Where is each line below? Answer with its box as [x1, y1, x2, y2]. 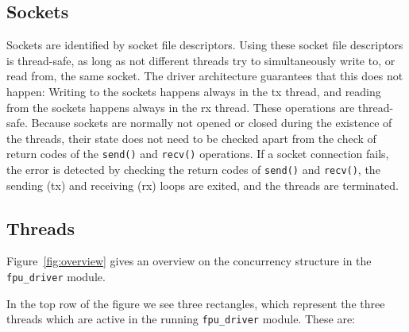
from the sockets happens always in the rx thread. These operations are [6, 98, 355, 115]
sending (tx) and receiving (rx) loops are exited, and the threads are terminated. [6, 176, 399, 193]
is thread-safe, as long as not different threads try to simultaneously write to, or [6, 52, 395, 68]
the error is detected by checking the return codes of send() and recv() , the [6, 161, 380, 178]
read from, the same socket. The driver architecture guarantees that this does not [6, 68, 403, 84]
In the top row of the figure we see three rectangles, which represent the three [6, 295, 385, 311]
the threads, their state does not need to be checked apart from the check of [6, 129, 376, 146]
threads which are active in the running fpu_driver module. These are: [6, 311, 356, 327]
